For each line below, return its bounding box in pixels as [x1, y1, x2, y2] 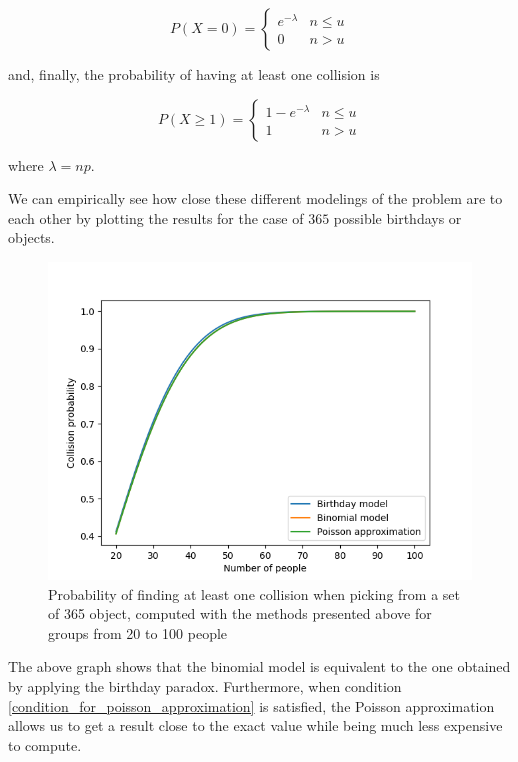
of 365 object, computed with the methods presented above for [48, 603, 432, 624]
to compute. [8, 734, 82, 755]
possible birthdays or [333, 207, 462, 228]
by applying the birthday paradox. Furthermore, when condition [8, 675, 402, 696]
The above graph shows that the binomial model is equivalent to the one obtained [8, 656, 511, 677]
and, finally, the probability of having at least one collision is [8, 64, 380, 84]
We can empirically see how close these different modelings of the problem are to [8, 188, 503, 209]
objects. [8, 227, 55, 248]
